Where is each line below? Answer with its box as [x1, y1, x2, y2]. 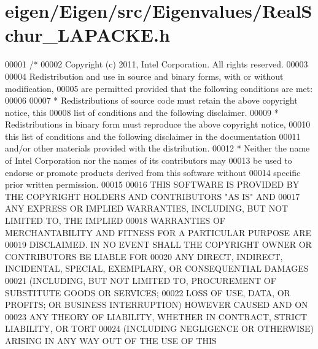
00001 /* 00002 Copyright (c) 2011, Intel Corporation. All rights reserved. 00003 [5, 58, 308, 71]
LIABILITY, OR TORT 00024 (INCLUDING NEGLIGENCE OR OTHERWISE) [5, 322, 314, 335]
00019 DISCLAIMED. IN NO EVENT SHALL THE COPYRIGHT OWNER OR [5, 238, 312, 251]
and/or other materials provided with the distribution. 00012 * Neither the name [5, 142, 310, 155]
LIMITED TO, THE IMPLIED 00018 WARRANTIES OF [5, 214, 225, 227]
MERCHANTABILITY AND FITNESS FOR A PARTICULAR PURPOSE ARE [5, 226, 312, 239]
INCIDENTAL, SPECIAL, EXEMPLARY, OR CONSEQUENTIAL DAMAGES [5, 262, 309, 275]
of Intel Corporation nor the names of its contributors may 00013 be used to [5, 154, 292, 167]
